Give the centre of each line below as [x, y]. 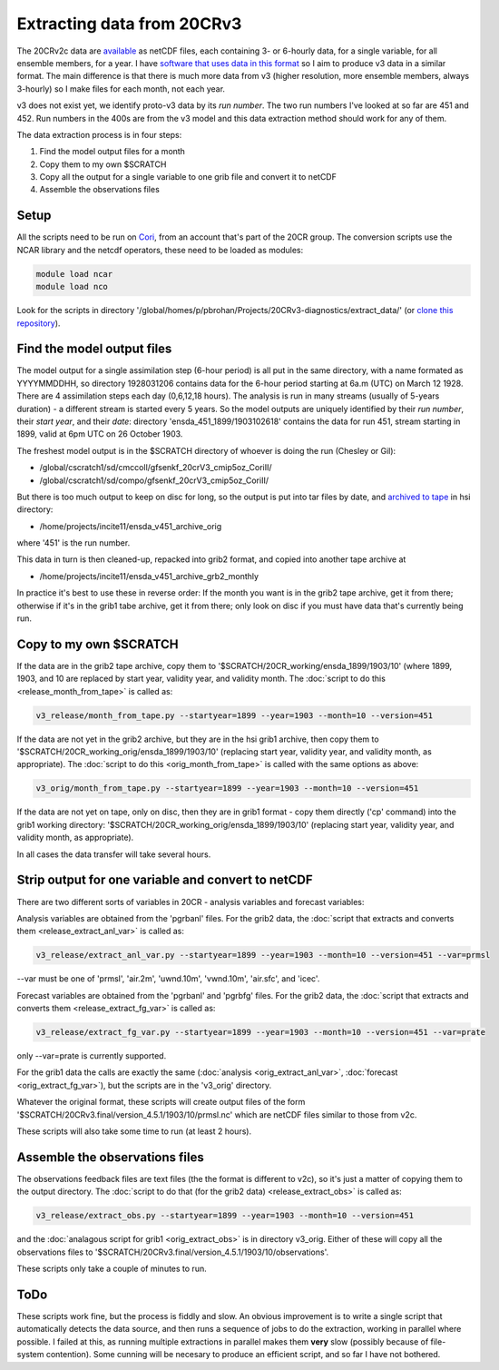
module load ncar [74, 274]
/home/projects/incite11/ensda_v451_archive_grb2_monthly [149, 576]
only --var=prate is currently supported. [92, 1056]
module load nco [72, 287]
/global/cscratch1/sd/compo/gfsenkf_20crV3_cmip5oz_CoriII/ [154, 480]
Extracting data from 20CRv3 [129, 24]
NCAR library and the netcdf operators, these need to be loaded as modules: [160, 250]
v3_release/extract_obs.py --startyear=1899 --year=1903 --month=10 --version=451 [225, 1216]
